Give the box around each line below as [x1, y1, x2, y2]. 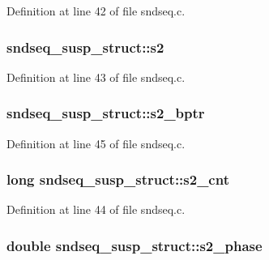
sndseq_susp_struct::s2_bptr [6, 103, 205, 123]
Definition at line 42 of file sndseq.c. [6, 2, 186, 19]
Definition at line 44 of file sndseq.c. [6, 201, 186, 218]
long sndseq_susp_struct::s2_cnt [6, 169, 229, 190]
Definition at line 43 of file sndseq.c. [6, 68, 186, 85]
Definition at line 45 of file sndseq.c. [6, 134, 186, 151]
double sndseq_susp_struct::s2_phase [6, 235, 263, 255]
